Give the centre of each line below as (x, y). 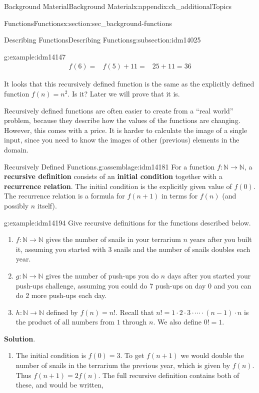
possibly (16, 205)
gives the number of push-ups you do (102, 275)
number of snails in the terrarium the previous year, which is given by (123, 365)
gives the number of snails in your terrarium (113, 239)
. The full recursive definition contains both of (169, 375)
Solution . (20, 338)
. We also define (177, 322)
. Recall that (135, 312)
